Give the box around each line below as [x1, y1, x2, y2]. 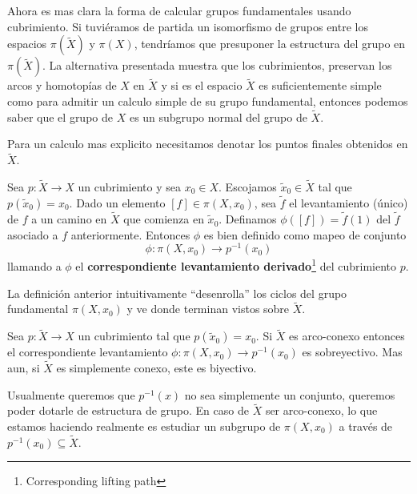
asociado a [7, 226, 58, 243]
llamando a [7, 257, 62, 274]
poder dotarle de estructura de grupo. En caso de [7, 402, 249, 419]
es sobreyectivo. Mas [302, 343, 403, 360]
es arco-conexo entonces [289, 327, 405, 344]
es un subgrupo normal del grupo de [129, 108, 307, 125]
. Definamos [219, 211, 277, 227]
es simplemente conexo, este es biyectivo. [56, 359, 257, 376]
